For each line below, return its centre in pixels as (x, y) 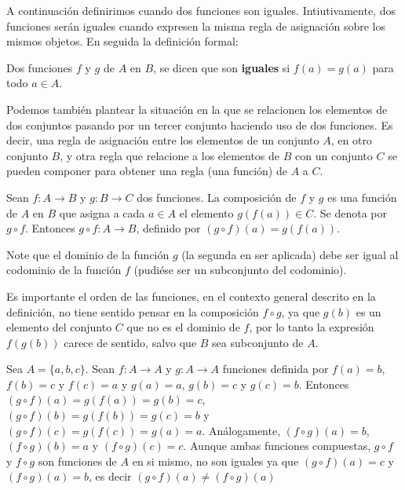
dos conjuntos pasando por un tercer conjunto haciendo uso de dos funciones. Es (200, 124)
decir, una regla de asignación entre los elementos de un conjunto (163, 140)
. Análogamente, (241, 430)
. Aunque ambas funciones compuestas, (277, 446)
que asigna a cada (102, 212)
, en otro (351, 140)
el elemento (206, 212)
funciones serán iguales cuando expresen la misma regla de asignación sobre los (196, 26)
